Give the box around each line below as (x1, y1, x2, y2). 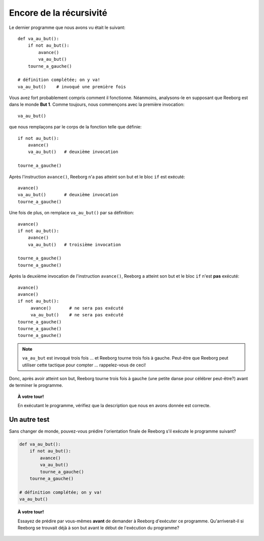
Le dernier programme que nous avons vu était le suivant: (9, 25, 126, 30)
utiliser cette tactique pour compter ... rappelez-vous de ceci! (22, 362, 146, 368)
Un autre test (9, 415, 50, 424)
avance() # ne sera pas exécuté (30, 305, 124, 311)
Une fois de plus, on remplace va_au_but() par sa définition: (9, 210, 134, 216)
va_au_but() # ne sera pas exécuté (30, 312, 124, 318)
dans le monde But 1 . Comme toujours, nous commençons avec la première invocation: (9, 102, 185, 107)
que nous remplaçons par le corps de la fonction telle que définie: (9, 124, 142, 130)
